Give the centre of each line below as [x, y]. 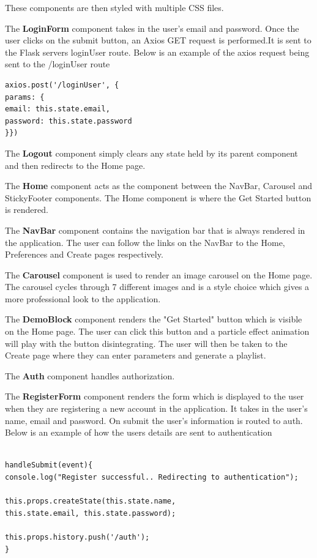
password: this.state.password [69, 121]
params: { [25, 97]
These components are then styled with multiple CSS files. [114, 7]
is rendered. [27, 210]
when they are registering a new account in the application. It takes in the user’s [156, 408]
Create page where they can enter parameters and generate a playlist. [136, 355]
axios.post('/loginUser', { [62, 85]
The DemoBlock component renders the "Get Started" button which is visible [154, 319]
